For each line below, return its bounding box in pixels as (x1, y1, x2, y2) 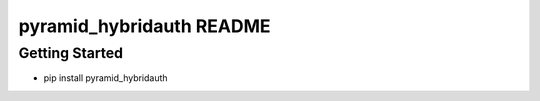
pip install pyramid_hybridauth (43, 72, 169, 84)
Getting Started (18, 44, 124, 62)
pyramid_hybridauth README (18, 15, 271, 37)
